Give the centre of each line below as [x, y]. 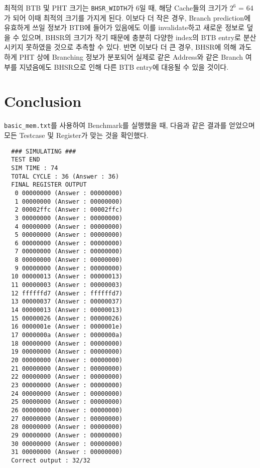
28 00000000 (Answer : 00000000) [67, 427]
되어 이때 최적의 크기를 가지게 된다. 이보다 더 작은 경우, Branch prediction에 [132, 17]
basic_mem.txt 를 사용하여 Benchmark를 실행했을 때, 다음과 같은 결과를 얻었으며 [129, 125]
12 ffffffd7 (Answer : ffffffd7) [67, 293]
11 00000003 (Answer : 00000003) [67, 285]
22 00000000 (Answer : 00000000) [67, 377]
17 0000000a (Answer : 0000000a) [67, 335]
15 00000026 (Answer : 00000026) [67, 318]
